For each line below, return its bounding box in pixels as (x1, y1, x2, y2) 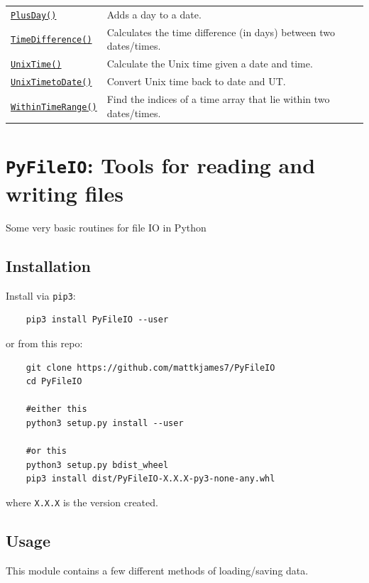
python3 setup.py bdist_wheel (26, 459, 169, 470)
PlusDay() (11, 10, 57, 21)
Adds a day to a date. (106, 6, 202, 21)
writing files (6, 179, 123, 208)
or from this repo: (6, 336, 83, 351)
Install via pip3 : (6, 288, 76, 303)
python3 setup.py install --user (26, 418, 184, 429)
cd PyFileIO (26, 376, 82, 387)
